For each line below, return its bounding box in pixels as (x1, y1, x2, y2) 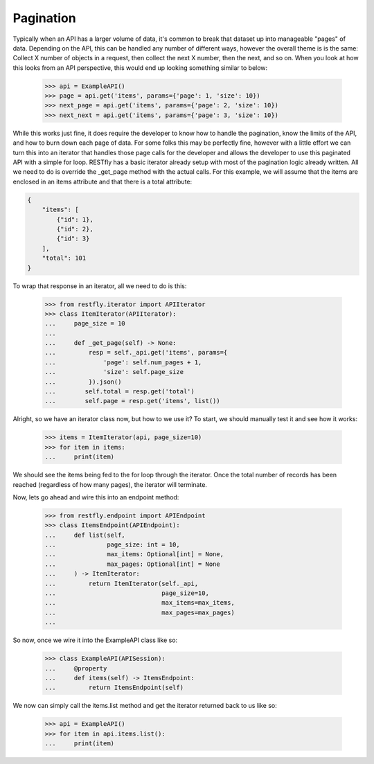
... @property (44, 664, 107, 672)
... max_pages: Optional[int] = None (44, 560, 221, 568)
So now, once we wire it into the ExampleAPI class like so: (12, 636, 178, 644)
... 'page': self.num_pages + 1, (44, 358, 202, 366)
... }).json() (44, 377, 122, 386)
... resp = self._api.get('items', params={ (44, 348, 228, 357)
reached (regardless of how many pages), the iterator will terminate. (12, 480, 208, 488)
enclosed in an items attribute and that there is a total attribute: (12, 177, 193, 186)
